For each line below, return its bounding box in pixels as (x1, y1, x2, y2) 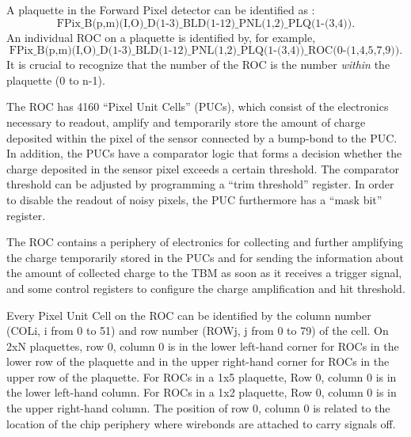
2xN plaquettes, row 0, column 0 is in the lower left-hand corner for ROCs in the (6, 337, 399, 354)
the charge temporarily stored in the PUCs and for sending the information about (6, 249, 404, 265)
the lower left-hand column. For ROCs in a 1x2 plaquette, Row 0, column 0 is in (6, 384, 397, 401)
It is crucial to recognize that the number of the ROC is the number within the (6, 56, 390, 73)
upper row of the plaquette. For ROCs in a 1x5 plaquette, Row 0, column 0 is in (6, 368, 397, 385)
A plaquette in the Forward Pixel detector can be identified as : (6, 2, 315, 17)
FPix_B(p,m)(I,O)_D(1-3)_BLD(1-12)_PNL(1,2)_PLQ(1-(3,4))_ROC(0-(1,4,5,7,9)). (9, 45, 403, 57)
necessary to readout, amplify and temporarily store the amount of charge (6, 113, 366, 130)
